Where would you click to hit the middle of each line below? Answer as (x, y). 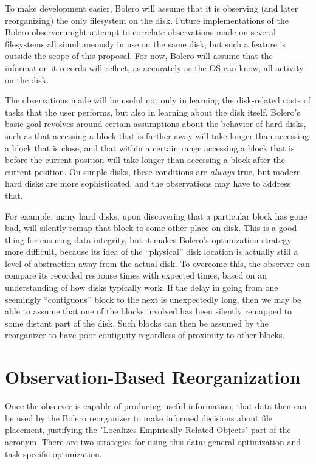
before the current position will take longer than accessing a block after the (145, 160)
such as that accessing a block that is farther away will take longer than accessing (157, 135)
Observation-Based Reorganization (153, 377)
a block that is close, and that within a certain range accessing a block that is (150, 147)
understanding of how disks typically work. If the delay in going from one (142, 287)
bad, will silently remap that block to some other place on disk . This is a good (151, 228)
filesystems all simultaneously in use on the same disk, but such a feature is (145, 43)
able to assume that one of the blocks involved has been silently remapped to (149, 311)
